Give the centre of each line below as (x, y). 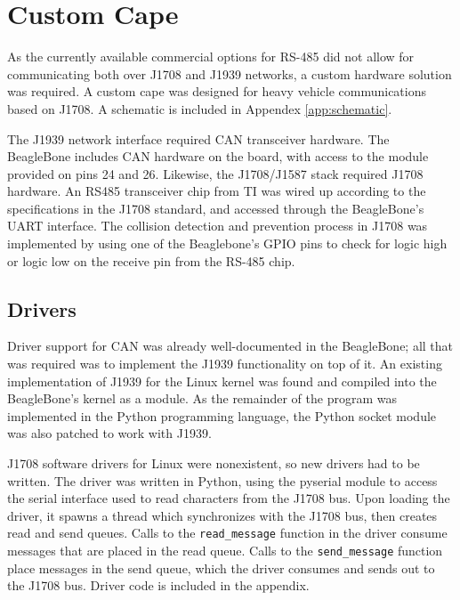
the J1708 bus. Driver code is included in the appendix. (158, 585)
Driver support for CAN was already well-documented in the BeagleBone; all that (230, 346)
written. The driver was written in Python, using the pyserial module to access (222, 480)
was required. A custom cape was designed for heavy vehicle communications (217, 91)
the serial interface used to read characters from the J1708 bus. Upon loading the (229, 498)
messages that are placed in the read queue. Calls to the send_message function (225, 551)
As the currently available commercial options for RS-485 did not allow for (211, 57)
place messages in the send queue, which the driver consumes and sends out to (221, 568)
